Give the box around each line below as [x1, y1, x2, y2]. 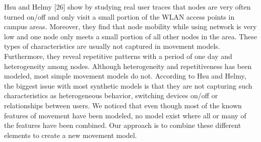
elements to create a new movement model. [4, 129, 137, 140]
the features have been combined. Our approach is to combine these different [4, 120, 241, 130]
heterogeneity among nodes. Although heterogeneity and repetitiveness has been [4, 60, 252, 71]
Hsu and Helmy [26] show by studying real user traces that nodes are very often [4, 2, 251, 12]
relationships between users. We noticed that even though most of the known [4, 100, 242, 110]
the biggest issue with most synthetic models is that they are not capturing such [4, 80, 252, 91]
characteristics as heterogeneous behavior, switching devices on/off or [4, 90, 218, 101]
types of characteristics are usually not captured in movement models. [4, 41, 220, 51]
